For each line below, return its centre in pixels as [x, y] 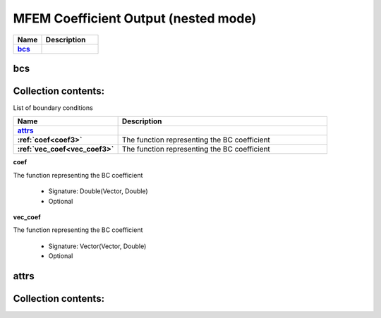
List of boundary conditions [53, 108]
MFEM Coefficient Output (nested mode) [135, 18]
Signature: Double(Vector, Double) [98, 191]
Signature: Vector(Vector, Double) [97, 246]
